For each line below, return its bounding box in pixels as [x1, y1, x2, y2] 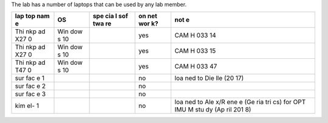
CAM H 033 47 [174, 62, 217, 71]
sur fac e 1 [15, 74, 45, 82]
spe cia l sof [92, 12, 129, 21]
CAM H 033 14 [174, 31, 217, 39]
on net [138, 12, 157, 21]
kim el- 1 [15, 102, 39, 110]
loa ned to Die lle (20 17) [174, 74, 244, 82]
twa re [92, 19, 112, 28]
